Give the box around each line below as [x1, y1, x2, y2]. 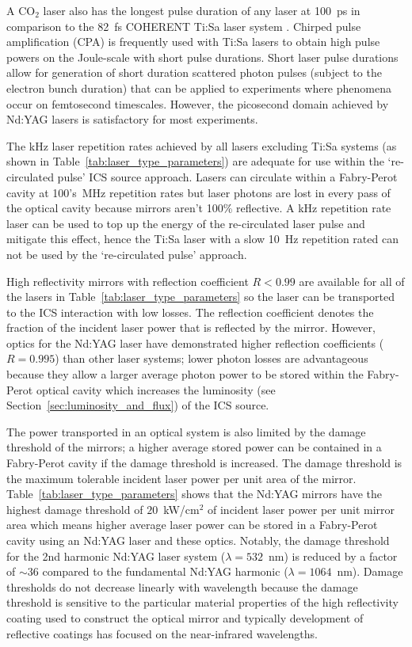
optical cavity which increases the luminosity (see [36, 381, 276, 398]
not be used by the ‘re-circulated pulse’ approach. [6, 245, 247, 262]
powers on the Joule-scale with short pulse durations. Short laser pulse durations [6, 48, 399, 65]
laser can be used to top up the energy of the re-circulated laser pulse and [6, 215, 365, 231]
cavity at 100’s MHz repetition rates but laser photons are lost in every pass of [6, 184, 391, 200]
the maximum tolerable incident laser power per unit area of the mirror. [6, 470, 357, 486]
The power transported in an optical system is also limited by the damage [6, 423, 366, 440]
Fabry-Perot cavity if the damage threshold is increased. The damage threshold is [6, 455, 402, 471]
